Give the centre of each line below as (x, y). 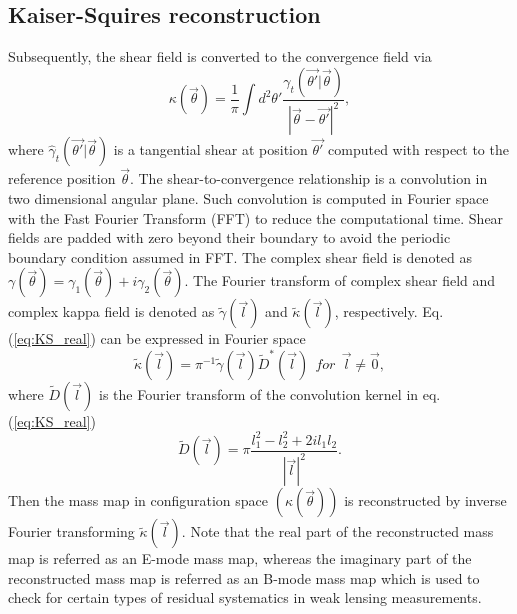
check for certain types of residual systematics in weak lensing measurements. (245, 597)
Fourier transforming (71, 531)
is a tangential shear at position (210, 149)
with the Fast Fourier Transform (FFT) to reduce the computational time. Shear (256, 217)
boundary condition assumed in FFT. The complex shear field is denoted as (240, 256)
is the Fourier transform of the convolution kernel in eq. (269, 393)
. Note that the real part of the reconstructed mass (337, 531)
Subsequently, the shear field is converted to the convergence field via (220, 56)
